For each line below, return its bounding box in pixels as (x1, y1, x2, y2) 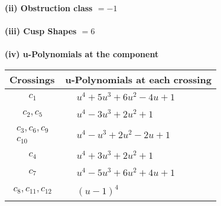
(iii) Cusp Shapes (5, 25, 77, 37)
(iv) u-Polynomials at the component (5, 48, 159, 60)
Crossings (9, 72, 55, 86)
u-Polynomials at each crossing (65, 72, 212, 86)
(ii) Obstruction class (5, 2, 93, 14)
